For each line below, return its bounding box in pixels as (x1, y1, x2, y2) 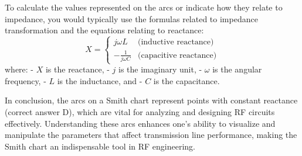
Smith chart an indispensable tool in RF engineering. (5, 140, 195, 152)
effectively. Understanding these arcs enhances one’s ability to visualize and (5, 117, 276, 129)
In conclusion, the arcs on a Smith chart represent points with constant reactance (5, 94, 298, 106)
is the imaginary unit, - (118, 63, 202, 75)
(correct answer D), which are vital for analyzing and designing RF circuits (5, 105, 275, 117)
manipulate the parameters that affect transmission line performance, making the (5, 129, 297, 141)
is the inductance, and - (57, 74, 142, 86)
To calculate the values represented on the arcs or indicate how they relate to (5, 1, 283, 13)
